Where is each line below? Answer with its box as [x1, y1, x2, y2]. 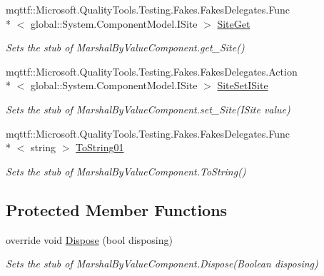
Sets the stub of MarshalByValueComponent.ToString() [6, 163, 246, 178]
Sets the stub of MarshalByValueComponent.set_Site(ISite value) [6, 101, 290, 116]
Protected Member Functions [6, 198, 228, 220]
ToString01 [76, 140, 124, 155]
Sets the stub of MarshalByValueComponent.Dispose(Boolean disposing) [6, 256, 318, 271]
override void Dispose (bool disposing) [6, 232, 173, 247]
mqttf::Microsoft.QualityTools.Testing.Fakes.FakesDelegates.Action [6, 63, 298, 78]
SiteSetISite [217, 78, 268, 93]
